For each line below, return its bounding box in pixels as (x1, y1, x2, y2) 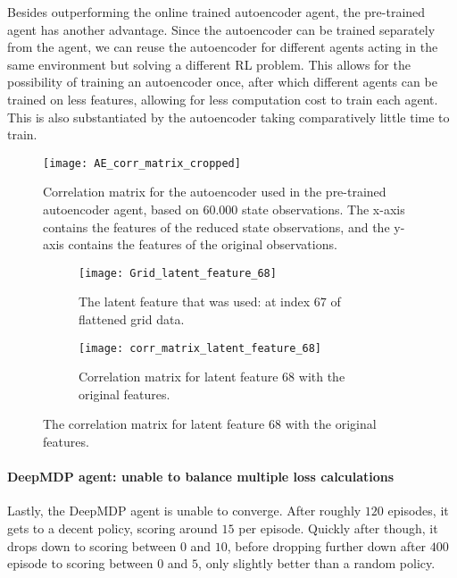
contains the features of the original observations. (68, 235, 337, 254)
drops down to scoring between (7, 536, 177, 555)
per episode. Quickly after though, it (238, 519, 438, 538)
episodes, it (387, 501, 449, 520)
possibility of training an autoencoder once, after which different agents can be (7, 72, 437, 91)
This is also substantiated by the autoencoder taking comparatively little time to (7, 107, 450, 126)
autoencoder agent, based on (43, 200, 199, 218)
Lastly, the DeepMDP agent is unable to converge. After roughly (7, 501, 361, 520)
